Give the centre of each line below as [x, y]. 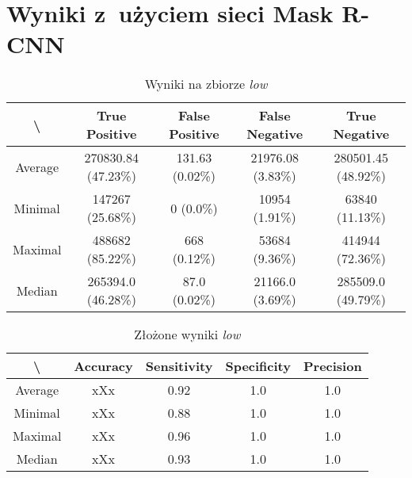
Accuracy [103, 366]
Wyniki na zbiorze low [206, 84]
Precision [332, 366]
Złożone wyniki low [187, 335]
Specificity [258, 366]
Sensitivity [179, 366]
